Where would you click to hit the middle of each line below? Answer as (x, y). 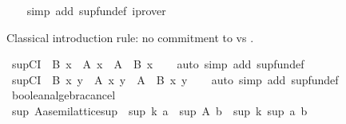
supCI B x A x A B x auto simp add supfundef (158, 64)
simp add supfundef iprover (96, 10)
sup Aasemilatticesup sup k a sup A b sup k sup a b (159, 110)
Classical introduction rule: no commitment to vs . (130, 37)
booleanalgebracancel (64, 95)
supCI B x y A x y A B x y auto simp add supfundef (175, 79)
